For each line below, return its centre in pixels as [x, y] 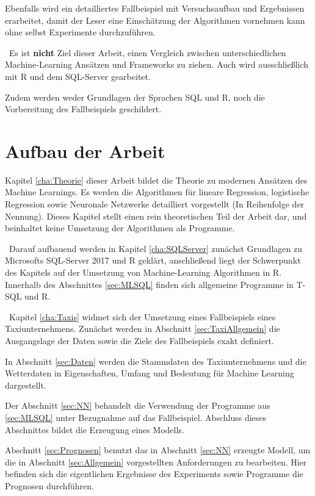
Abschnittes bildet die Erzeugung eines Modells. [95, 429]
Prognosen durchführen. [49, 485]
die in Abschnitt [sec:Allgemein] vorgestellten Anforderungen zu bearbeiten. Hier [156, 462]
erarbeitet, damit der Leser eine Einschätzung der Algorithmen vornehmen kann [155, 20]
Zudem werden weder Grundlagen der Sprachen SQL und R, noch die [135, 97]
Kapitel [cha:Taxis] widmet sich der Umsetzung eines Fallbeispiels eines [142, 316]
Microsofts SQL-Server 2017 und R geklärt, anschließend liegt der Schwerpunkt [153, 260]
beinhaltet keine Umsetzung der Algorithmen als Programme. [120, 228]
